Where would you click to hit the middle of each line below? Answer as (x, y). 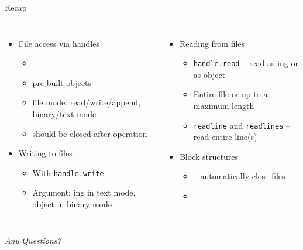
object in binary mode (72, 204)
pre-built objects (62, 82)
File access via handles (59, 43)
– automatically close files (239, 176)
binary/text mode (64, 113)
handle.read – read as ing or (246, 63)
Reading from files (212, 43)
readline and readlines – (242, 125)
